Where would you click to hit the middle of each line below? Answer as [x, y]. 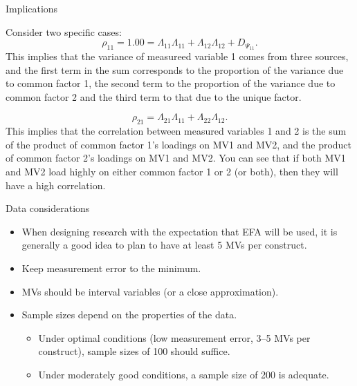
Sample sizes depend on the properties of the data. [129, 315]
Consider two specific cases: [64, 31]
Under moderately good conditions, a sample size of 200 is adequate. [184, 374]
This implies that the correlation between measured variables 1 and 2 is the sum [176, 131]
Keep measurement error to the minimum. [111, 268]
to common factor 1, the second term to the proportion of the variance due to [171, 83]
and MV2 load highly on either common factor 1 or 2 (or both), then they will [172, 171]
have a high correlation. [56, 185]
